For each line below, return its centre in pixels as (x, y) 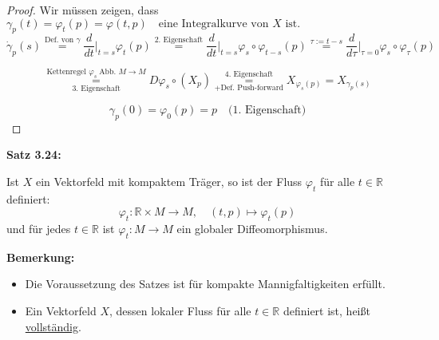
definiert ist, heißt (326, 310)
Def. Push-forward (252, 88)
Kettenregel (66, 72)
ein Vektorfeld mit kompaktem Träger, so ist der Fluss (169, 181)
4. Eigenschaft (249, 74)
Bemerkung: (41, 257)
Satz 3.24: (34, 154)
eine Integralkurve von (214, 24)
